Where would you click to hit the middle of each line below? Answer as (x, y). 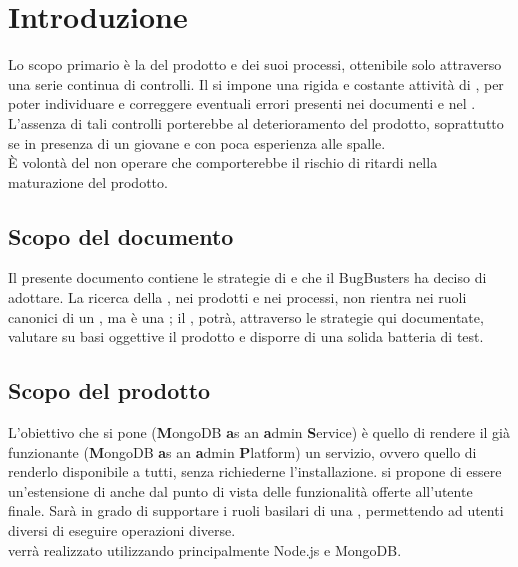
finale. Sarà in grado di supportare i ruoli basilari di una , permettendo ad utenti (256, 510)
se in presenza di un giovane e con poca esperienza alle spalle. (197, 142)
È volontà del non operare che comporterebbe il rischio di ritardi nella (223, 162)
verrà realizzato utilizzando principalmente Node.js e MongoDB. (205, 549)
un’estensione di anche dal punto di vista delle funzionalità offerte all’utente (240, 490)
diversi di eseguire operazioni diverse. (122, 530)
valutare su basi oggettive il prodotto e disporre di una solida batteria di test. (246, 336)
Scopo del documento (121, 235)
